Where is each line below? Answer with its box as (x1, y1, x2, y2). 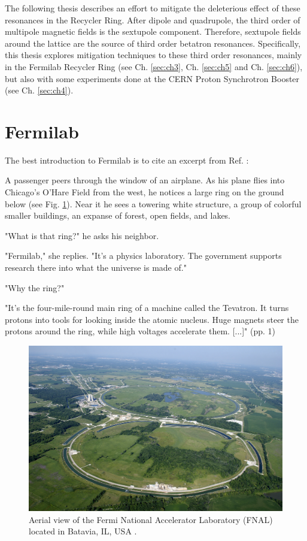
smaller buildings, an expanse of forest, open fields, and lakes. (5, 209, 231, 222)
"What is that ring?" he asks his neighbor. (5, 229, 159, 241)
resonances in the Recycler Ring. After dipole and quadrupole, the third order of (5, 13, 300, 26)
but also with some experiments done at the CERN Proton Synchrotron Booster (5, 72, 300, 84)
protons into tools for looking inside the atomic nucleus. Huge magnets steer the (5, 313, 299, 325)
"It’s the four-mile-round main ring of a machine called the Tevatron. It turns (5, 301, 289, 314)
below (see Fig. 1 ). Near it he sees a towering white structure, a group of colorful (5, 197, 302, 210)
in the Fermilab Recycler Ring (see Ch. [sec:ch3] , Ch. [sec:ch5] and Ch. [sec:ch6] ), (5, 60, 303, 72)
